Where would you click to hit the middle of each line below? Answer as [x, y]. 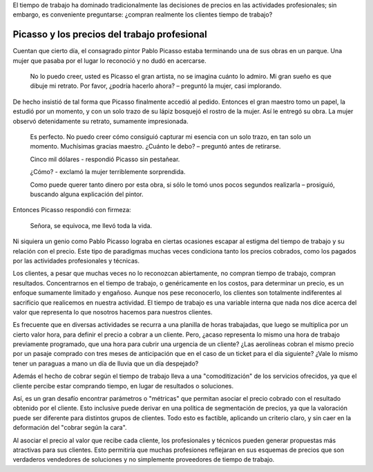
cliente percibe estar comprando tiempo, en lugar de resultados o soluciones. [123, 386]
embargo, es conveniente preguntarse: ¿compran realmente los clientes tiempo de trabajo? [143, 15]
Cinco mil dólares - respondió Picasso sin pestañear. [105, 159]
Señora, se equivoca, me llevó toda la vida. [91, 225]
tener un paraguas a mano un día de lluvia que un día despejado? [106, 364]
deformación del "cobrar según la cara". [70, 428]
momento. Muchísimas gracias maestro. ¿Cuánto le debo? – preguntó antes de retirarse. [155, 147]
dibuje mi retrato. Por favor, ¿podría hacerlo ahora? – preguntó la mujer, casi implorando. [156, 86]
